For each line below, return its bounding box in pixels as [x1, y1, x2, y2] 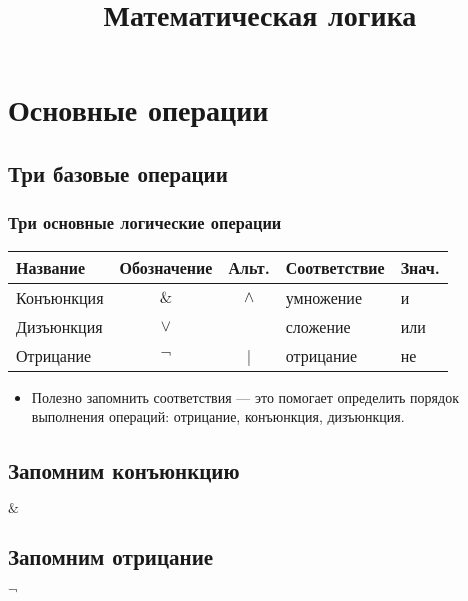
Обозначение [119, 255, 213, 279]
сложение [285, 314, 351, 338]
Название [16, 255, 86, 279]
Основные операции [8, 89, 269, 130]
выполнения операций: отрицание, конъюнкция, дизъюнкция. [31, 406, 405, 427]
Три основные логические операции [8, 210, 282, 235]
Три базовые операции [8, 157, 228, 188]
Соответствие [285, 255, 385, 279]
